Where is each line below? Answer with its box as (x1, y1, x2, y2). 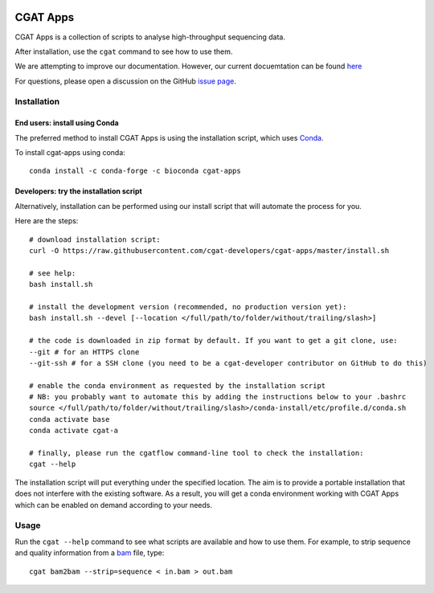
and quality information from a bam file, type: (14, 548, 165, 558)
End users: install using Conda (14, 118, 120, 128)
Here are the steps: (14, 216, 79, 226)
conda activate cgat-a (29, 426, 119, 436)
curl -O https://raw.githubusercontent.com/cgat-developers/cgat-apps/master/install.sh (29, 246, 390, 255)
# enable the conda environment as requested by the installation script (29, 381, 326, 390)
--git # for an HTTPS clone (29, 347, 140, 357)
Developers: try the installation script (14, 186, 142, 196)
